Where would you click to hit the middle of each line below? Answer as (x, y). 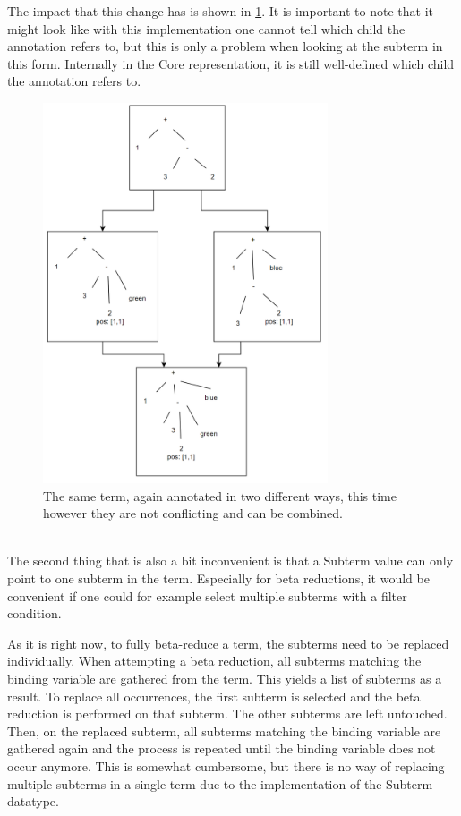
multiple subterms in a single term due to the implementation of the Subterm (220, 783)
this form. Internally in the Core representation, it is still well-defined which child (231, 63)
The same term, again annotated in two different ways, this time (220, 495)
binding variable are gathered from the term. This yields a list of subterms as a (225, 678)
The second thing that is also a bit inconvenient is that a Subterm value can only (230, 561)
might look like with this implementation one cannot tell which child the (206, 28)
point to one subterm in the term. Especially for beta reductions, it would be (218, 578)
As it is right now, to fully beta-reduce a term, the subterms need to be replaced (228, 643)
